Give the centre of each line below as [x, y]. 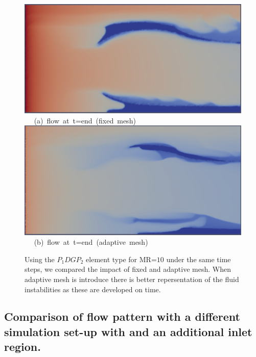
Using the [40, 259]
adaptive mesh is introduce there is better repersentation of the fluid [132, 279]
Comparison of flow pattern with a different [122, 316]
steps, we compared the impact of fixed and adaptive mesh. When [128, 269]
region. [22, 347]
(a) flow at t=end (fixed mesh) [85, 120]
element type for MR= [121, 259]
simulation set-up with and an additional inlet [128, 331]
